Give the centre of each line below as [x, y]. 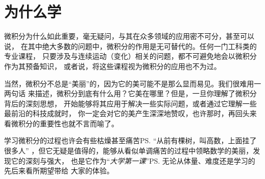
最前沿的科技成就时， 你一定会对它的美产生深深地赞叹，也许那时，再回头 [127, 113]
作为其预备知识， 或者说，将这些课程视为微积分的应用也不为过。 [113, 66]
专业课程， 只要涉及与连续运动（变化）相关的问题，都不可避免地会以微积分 [130, 56]
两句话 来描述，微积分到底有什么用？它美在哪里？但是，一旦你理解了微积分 [130, 93]
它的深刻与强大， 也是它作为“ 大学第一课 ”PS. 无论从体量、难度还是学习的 [133, 160]
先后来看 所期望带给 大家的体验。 [59, 171]
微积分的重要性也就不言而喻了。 [65, 123]
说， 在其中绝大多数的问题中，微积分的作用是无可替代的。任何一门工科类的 [130, 46]
